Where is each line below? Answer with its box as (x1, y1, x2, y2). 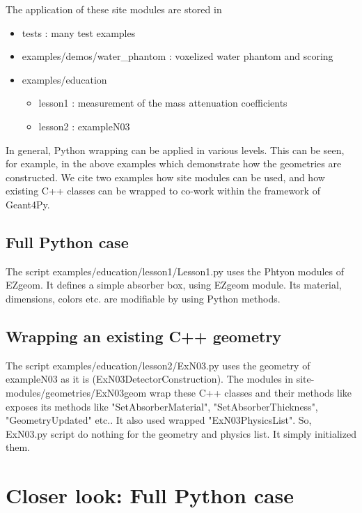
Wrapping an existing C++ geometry (6, 325, 282, 346)
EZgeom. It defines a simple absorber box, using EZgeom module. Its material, (6, 277, 342, 292)
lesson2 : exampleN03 (38, 118, 130, 133)
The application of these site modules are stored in (6, 2, 222, 16)
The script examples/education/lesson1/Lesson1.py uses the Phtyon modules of (6, 263, 345, 278)
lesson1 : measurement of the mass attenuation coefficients (38, 95, 288, 110)
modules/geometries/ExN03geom (6, 385, 147, 399)
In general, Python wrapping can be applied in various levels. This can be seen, (6, 142, 345, 157)
